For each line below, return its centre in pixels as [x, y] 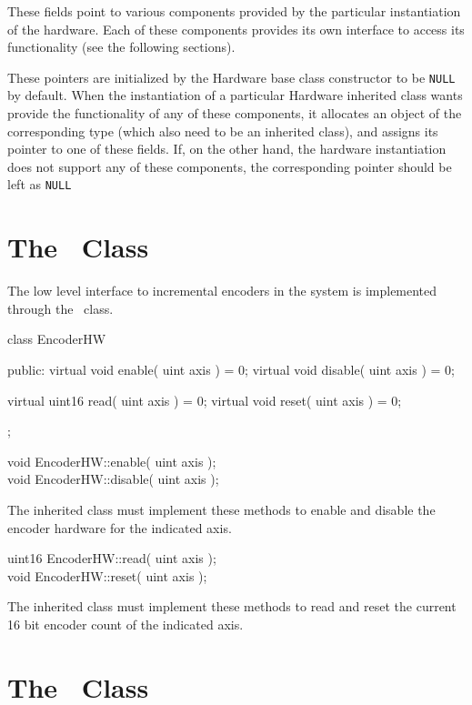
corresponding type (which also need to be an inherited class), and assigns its [223, 131]
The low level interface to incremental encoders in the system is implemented [222, 291]
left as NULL [40, 184]
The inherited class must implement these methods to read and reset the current [232, 606]
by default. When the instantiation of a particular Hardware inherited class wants [235, 95]
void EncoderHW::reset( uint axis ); [107, 575]
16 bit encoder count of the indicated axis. [126, 624]
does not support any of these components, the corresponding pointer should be [230, 166]
